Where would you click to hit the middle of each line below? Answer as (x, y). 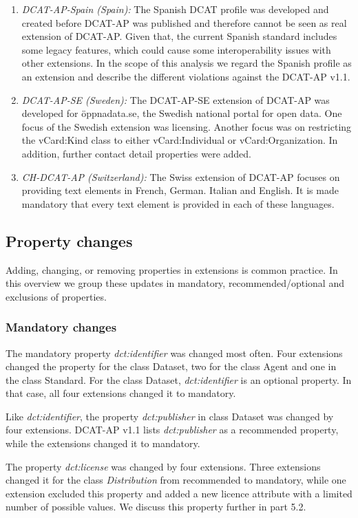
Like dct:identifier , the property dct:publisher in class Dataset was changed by (170, 416)
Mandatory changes (61, 327)
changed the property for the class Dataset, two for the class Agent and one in (171, 366)
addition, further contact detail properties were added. (136, 153)
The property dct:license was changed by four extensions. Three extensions (163, 466)
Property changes (69, 240)
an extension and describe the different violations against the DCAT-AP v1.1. (186, 76)
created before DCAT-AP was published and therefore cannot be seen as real (184, 22)
